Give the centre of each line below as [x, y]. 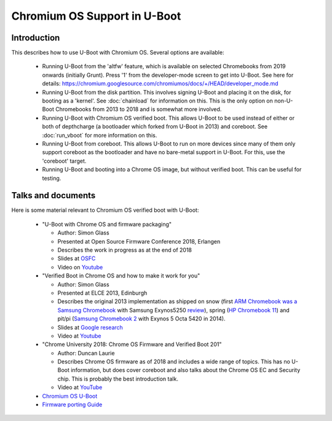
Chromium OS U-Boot [70, 396]
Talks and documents [53, 195]
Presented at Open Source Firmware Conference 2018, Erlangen [139, 241]
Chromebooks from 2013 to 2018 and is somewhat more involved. [139, 109]
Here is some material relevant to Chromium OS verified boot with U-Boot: [105, 210]
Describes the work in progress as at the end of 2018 [124, 250]
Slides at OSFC [77, 258]
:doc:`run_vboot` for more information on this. [100, 135]
